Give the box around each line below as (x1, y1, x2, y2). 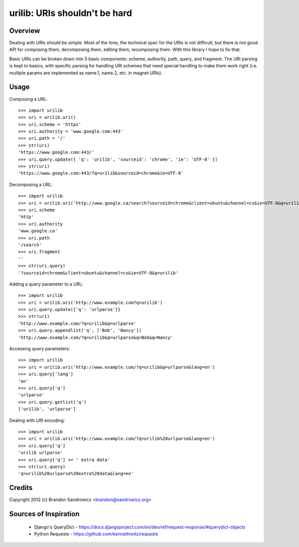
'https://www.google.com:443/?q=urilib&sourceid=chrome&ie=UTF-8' (18, 170, 184, 176)
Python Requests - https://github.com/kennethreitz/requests (34, 531, 158, 537)
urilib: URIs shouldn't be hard (9, 7, 132, 18)
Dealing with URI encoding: (9, 417, 65, 423)
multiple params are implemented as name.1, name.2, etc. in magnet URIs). (9, 70, 162, 76)
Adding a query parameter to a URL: (9, 281, 83, 287)
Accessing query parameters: (9, 346, 70, 352)
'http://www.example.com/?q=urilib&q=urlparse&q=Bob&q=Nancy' (18, 334, 173, 340)
